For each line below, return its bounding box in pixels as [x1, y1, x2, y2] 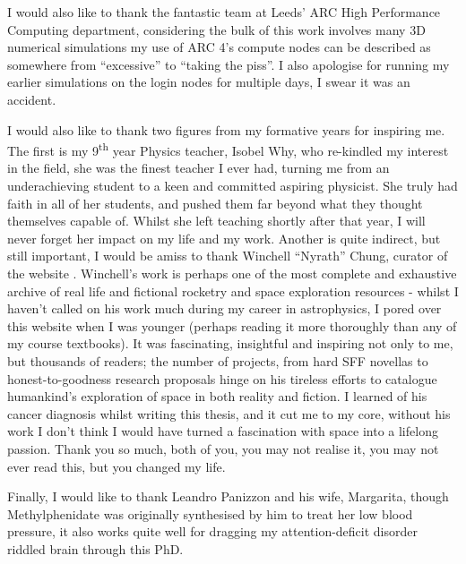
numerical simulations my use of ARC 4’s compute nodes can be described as [7, 38, 431, 56]
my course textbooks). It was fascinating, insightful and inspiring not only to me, [7, 334, 453, 353]
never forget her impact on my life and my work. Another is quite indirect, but [7, 228, 441, 247]
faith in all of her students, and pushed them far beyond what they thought [7, 193, 423, 212]
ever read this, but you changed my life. [7, 457, 226, 475]
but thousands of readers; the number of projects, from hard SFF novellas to [7, 351, 428, 370]
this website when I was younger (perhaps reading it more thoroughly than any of [7, 316, 457, 335]
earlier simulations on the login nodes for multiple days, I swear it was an [7, 73, 410, 91]
